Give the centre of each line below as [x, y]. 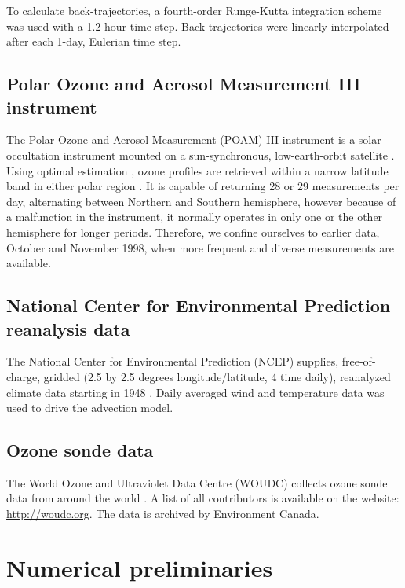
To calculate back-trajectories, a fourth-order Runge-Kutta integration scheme [194, 10]
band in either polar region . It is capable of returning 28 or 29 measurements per [203, 186]
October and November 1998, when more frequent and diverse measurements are [200, 247]
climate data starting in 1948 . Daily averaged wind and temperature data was [195, 392]
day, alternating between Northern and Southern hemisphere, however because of [201, 201]
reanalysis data [68, 328]
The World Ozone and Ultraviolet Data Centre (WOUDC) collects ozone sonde [197, 482]
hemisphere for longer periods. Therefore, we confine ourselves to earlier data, [193, 232]
